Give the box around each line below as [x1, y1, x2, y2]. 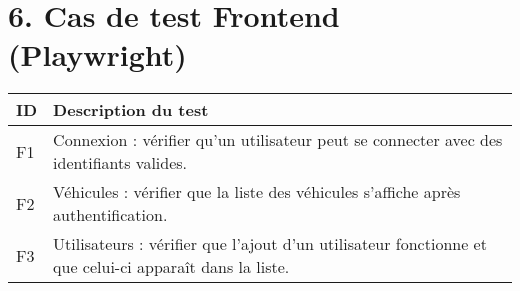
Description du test [53, 98, 209, 122]
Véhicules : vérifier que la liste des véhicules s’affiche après [53, 180, 461, 204]
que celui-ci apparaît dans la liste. [53, 255, 290, 279]
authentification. [53, 203, 168, 227]
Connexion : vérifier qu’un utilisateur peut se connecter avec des [53, 128, 503, 152]
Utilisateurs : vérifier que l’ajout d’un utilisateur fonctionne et [53, 232, 487, 256]
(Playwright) [8, 34, 187, 75]
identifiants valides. [53, 151, 188, 175]
